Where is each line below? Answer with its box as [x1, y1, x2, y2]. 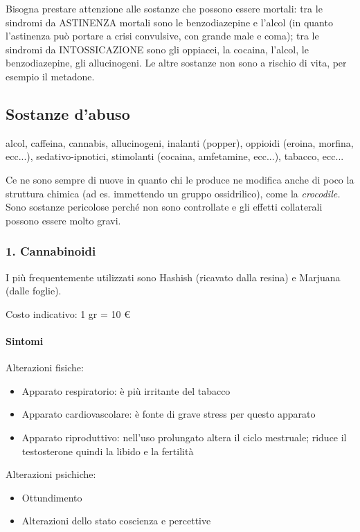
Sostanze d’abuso [6, 103, 130, 124]
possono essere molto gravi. [6, 213, 121, 227]
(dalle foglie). [6, 283, 62, 298]
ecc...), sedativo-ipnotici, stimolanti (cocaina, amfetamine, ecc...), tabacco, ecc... [6, 149, 344, 163]
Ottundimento [21, 490, 82, 504]
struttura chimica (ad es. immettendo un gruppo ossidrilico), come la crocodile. [6, 186, 341, 200]
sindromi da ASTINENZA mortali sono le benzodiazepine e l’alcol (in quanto [6, 15, 333, 29]
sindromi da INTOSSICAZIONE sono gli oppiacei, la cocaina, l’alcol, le [6, 42, 309, 56]
